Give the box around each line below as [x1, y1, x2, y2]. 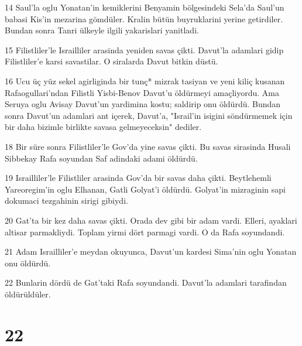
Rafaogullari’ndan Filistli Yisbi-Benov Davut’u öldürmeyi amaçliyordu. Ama [5, 86, 279, 98]
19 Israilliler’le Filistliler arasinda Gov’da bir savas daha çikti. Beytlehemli [5, 172, 272, 184]
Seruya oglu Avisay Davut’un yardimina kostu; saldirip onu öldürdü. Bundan [5, 98, 281, 110]
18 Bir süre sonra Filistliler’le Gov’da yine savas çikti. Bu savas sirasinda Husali [5, 140, 291, 152]
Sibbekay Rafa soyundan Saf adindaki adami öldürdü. [5, 152, 198, 164]
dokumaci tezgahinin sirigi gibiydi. [5, 194, 128, 207]
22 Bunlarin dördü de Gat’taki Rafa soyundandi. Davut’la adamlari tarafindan [5, 276, 287, 289]
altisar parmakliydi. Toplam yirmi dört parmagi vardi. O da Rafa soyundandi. [5, 225, 285, 238]
